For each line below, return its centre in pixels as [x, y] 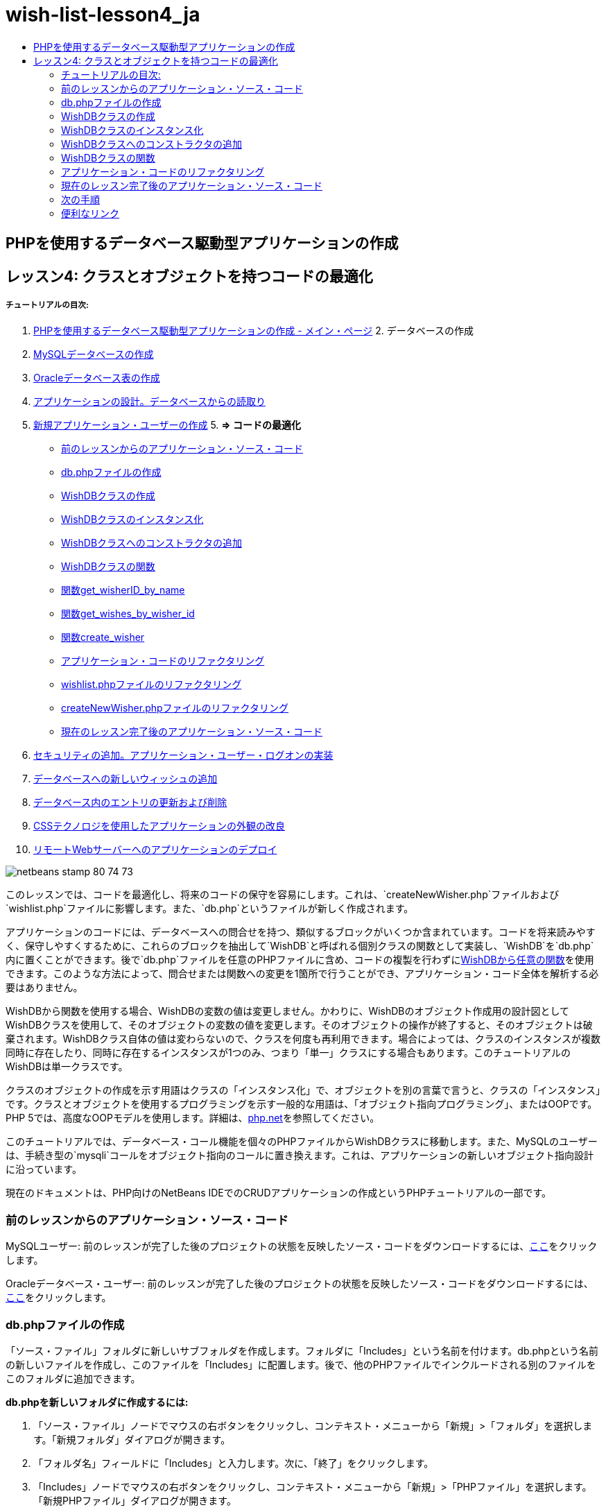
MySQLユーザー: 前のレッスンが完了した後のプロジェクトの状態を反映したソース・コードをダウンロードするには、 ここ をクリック [302, 1246]
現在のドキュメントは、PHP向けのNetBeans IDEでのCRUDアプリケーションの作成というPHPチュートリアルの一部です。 [278, 1193]
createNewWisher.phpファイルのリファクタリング [175, 708]
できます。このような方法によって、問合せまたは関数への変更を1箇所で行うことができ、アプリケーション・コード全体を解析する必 [302, 974]
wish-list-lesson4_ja [103, 15]
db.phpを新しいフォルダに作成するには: [97, 1402]
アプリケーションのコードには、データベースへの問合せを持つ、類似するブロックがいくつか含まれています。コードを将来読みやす [301, 932]
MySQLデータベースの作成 [94, 354]
